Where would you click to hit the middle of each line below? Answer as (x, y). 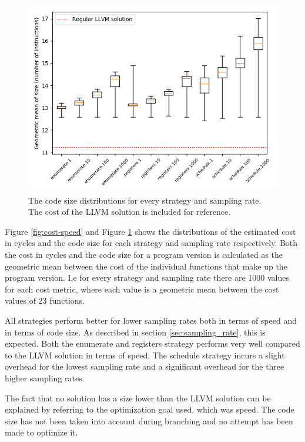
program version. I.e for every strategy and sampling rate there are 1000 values (147, 278)
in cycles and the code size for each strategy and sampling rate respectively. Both (151, 243)
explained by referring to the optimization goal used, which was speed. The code (150, 409)
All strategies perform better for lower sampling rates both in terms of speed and (151, 320)
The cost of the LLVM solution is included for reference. (130, 212)
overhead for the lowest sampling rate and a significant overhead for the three (145, 366)
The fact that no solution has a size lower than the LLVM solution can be (138, 398)
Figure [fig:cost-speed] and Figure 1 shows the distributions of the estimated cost (150, 231)
